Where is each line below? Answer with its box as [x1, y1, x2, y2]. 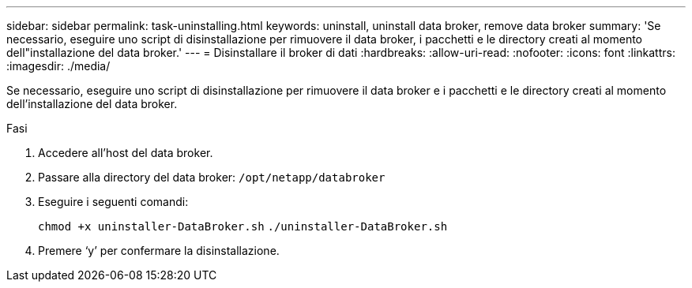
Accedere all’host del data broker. [38, 146, 213, 159]
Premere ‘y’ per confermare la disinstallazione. [38, 244, 280, 257]
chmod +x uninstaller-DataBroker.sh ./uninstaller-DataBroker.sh [38, 220, 448, 233]
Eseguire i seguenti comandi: [38, 195, 189, 208]
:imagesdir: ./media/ [6, 59, 111, 73]
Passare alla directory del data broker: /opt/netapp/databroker [38, 170, 385, 184]
